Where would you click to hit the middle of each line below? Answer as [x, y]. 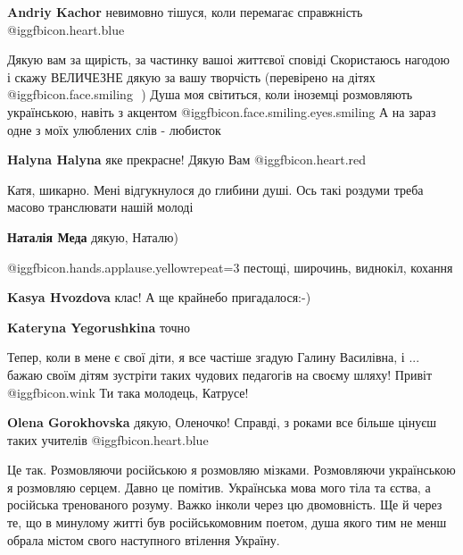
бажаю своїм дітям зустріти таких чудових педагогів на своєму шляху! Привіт [220, 374]
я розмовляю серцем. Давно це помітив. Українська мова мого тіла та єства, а [219, 487]
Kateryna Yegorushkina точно [99, 327]
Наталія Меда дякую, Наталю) [93, 236]
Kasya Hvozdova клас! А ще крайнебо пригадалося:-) [159, 297]
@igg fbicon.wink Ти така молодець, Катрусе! [128, 392]
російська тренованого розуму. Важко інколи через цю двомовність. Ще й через [225, 505]
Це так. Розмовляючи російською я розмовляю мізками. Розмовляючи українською [231, 470]
